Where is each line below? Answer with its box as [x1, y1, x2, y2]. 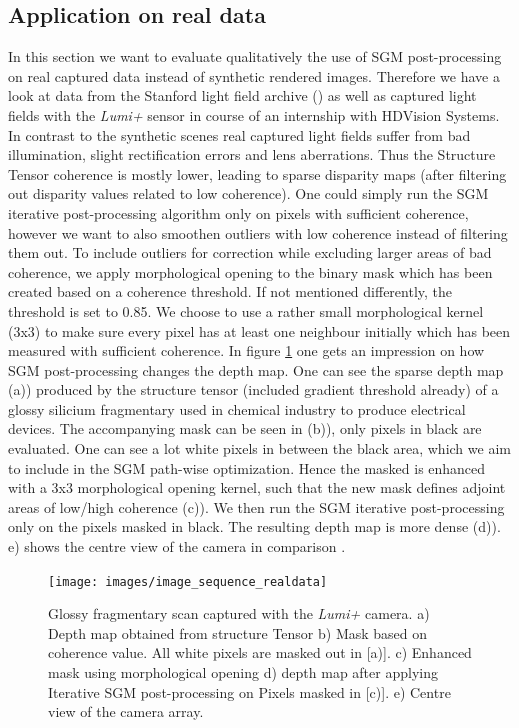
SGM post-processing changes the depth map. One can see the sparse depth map [8, 359, 504, 380]
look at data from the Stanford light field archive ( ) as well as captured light [8, 85, 477, 106]
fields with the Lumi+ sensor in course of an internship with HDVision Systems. [8, 104, 500, 125]
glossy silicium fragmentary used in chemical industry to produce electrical [8, 398, 466, 419]
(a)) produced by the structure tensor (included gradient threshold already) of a [8, 379, 499, 400]
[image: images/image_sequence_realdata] [48, 574, 328, 589]
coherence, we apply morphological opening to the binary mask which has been [8, 261, 493, 282]
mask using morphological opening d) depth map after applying [48, 662, 438, 683]
